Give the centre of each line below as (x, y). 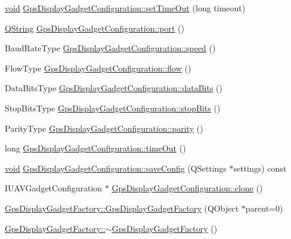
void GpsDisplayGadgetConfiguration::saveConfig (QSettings (116, 168)
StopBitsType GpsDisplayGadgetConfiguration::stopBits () (113, 108)
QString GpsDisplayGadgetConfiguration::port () (95, 28)
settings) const (260, 168)
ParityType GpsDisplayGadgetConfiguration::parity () (104, 128)
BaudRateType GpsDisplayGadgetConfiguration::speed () (110, 48)
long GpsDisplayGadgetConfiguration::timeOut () (95, 148)
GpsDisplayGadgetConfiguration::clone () (187, 188)
